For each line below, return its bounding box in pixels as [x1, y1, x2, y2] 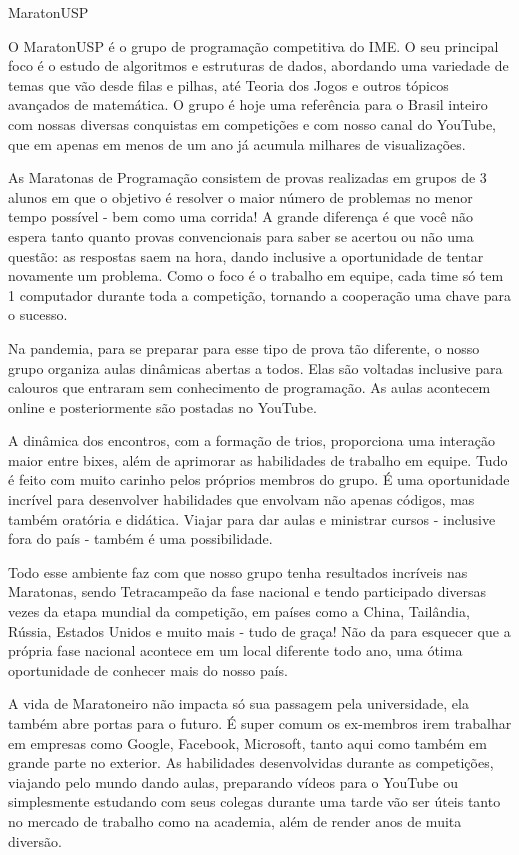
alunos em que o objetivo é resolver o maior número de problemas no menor [8, 186, 473, 207]
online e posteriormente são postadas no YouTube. [8, 396, 317, 417]
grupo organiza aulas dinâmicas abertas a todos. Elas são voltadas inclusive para [8, 357, 503, 378]
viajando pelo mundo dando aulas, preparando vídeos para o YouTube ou [8, 771, 458, 792]
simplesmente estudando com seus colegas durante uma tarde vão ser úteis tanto [8, 791, 501, 812]
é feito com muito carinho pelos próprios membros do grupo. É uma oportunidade [8, 469, 510, 490]
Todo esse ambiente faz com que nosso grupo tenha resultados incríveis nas [8, 561, 468, 582]
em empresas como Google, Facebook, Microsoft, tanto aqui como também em [8, 732, 487, 753]
